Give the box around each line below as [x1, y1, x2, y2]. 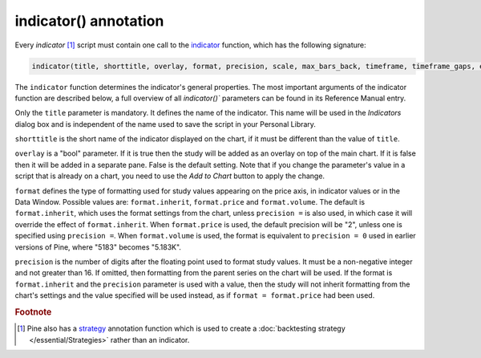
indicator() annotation [14, 12, 164, 30]
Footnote [14, 306, 52, 317]
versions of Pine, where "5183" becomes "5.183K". [14, 242, 182, 252]
